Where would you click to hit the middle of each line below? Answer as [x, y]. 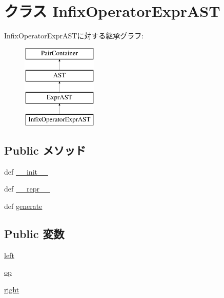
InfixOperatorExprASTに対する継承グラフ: [74, 36]
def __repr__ [27, 189]
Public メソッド [45, 150]
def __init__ [26, 171]
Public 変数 [34, 233]
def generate [23, 206]
